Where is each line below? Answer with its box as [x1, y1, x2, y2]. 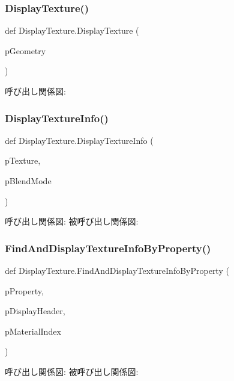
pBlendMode [5, 175, 52, 187]
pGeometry [5, 44, 46, 57]
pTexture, [5, 154, 41, 167]
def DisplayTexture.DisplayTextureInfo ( [5, 134, 154, 146]
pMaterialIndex [5, 324, 61, 337]
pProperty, [5, 284, 44, 297]
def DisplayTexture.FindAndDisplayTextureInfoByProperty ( [5, 264, 229, 276]
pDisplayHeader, [5, 305, 65, 317]
